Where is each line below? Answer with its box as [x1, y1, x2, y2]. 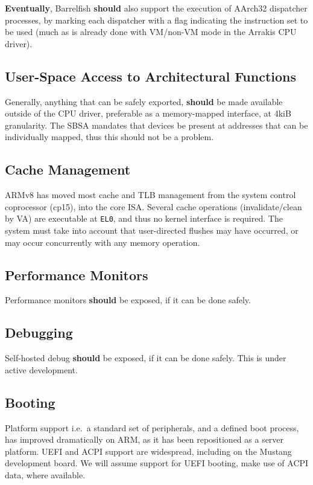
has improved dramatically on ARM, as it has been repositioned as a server [5, 433, 284, 446]
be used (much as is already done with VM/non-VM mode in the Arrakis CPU [5, 25, 297, 38]
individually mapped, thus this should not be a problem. [5, 130, 214, 143]
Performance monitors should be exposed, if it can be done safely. [5, 294, 251, 306]
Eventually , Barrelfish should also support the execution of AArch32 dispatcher [5, 2, 308, 14]
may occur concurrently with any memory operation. [5, 236, 200, 248]
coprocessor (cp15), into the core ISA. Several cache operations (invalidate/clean [5, 200, 302, 213]
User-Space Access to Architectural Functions [5, 66, 296, 85]
